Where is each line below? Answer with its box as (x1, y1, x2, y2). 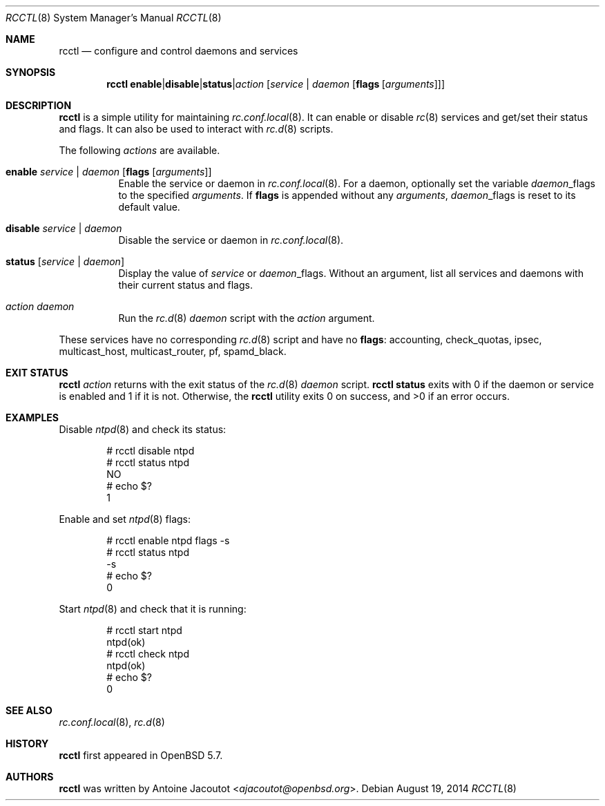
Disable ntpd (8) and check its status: (59, 423, 227, 435)
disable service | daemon (6, 222, 122, 234)
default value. (118, 201, 180, 213)
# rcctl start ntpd (106, 624, 182, 636)
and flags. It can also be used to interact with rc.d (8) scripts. (59, 123, 334, 135)
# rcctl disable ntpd (106, 445, 195, 457)
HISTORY (6, 738, 49, 749)
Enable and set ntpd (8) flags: (59, 513, 191, 525)
